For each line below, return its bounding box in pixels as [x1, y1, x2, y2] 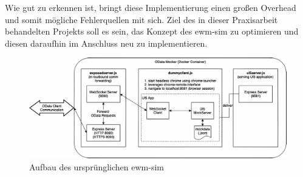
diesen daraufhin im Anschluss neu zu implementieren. [5, 36, 208, 49]
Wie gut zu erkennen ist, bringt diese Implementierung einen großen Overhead [5, 1, 296, 13]
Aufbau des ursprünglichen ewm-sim [29, 161, 164, 173]
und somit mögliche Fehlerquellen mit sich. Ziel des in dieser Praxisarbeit [5, 13, 278, 25]
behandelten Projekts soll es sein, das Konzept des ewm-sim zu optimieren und [5, 25, 299, 38]
